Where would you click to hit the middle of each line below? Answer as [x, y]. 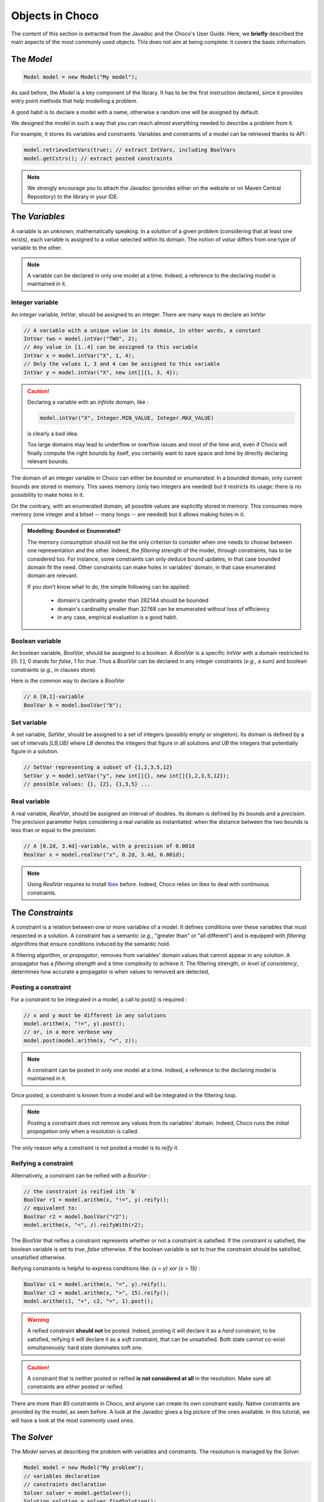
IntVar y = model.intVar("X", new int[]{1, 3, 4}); [101, 372]
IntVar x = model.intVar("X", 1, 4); [79, 355]
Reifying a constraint [42, 1164]
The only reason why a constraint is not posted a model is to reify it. [95, 1148]
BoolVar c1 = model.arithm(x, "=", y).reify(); [95, 1285]
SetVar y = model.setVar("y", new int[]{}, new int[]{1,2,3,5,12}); [127, 776]
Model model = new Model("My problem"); [84, 1468]
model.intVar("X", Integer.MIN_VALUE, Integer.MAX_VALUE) [127, 418]
